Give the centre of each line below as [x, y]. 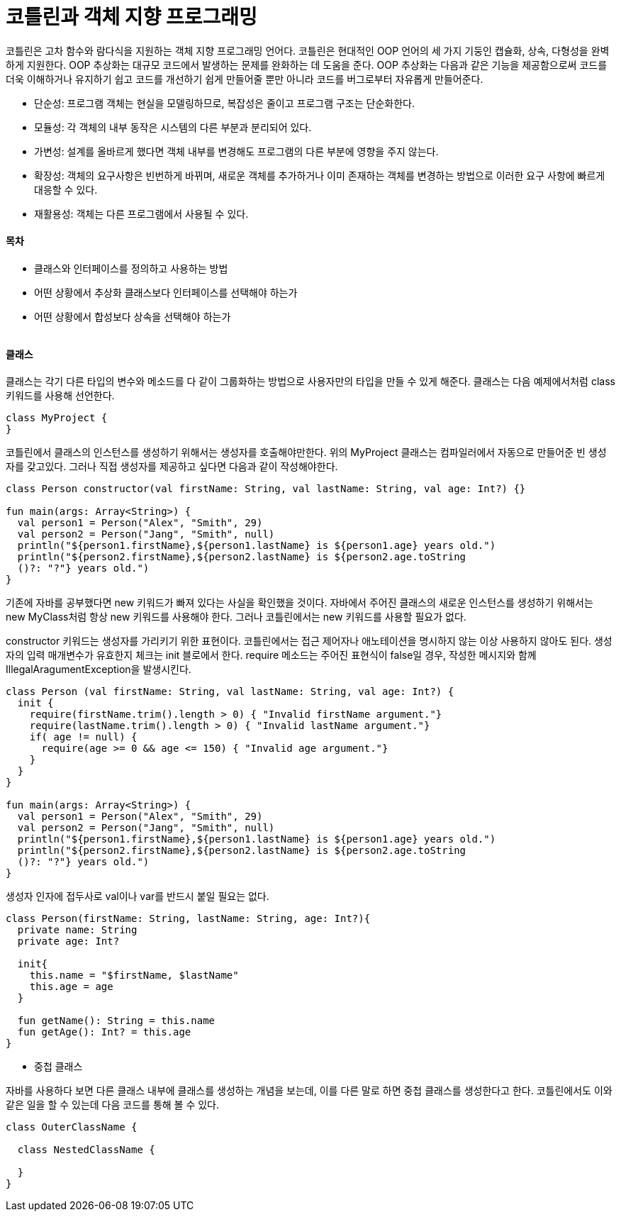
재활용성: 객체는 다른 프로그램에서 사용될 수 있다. [141, 213]
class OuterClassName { [72, 1127]
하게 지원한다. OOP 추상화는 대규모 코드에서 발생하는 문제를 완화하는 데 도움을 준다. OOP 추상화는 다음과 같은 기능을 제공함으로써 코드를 [307, 65]
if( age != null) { [83, 737]
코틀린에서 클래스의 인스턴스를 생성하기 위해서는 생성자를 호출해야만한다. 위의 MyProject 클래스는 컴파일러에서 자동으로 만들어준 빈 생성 [306, 452]
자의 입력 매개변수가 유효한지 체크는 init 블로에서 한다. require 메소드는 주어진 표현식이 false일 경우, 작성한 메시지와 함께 [271, 655]
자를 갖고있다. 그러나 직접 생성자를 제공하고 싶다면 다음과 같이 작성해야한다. [172, 467]
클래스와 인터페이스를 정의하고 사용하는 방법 [131, 268]
